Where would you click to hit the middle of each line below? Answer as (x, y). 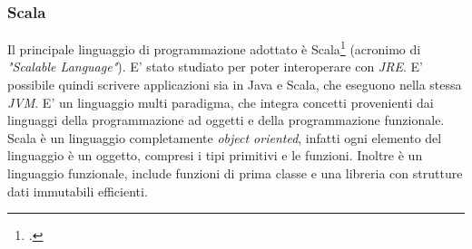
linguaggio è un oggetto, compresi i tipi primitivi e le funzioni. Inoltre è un (215, 155)
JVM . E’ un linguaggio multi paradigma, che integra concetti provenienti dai (221, 102)
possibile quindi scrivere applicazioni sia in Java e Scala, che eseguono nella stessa (235, 85)
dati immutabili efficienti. (78, 191)
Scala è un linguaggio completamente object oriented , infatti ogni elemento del (225, 137)
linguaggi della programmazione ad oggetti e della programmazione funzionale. (226, 120)
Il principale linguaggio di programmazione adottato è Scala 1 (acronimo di (214, 48)
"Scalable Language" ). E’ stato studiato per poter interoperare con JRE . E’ (215, 67)
